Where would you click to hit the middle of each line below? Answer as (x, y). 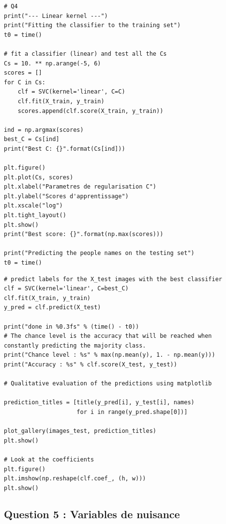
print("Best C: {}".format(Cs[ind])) (65, 149)
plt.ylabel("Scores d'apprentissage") (66, 196)
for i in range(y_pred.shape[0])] (132, 412)
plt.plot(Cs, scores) (39, 177)
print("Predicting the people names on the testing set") (99, 253)
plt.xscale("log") (33, 206)
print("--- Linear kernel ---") (56, 16)
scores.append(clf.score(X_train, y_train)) (90, 111)
